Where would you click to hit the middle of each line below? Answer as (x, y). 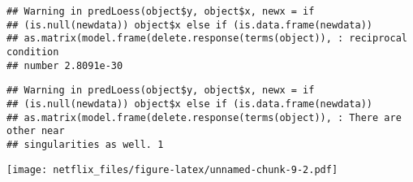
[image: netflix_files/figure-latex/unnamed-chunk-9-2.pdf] (172, 169)
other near (36, 131)
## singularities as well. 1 (85, 144)
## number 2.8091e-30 (65, 65)
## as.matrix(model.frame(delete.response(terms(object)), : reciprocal (207, 39)
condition (33, 52)
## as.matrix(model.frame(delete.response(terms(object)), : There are (204, 117)
